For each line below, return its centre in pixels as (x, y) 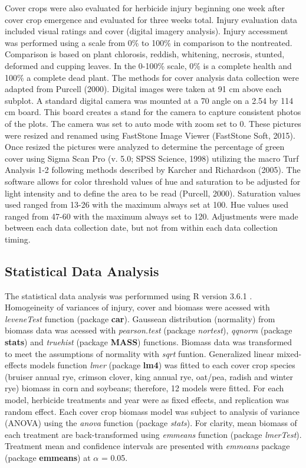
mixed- (289, 353)
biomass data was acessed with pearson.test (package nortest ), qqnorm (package (149, 330)
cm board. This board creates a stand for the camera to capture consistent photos (153, 112)
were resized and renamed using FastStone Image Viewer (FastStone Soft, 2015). (150, 135)
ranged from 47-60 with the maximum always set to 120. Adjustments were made (152, 216)
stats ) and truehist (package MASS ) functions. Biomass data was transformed (149, 342)
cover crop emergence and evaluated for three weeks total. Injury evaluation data (151, 19)
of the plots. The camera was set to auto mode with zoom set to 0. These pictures (153, 123)
